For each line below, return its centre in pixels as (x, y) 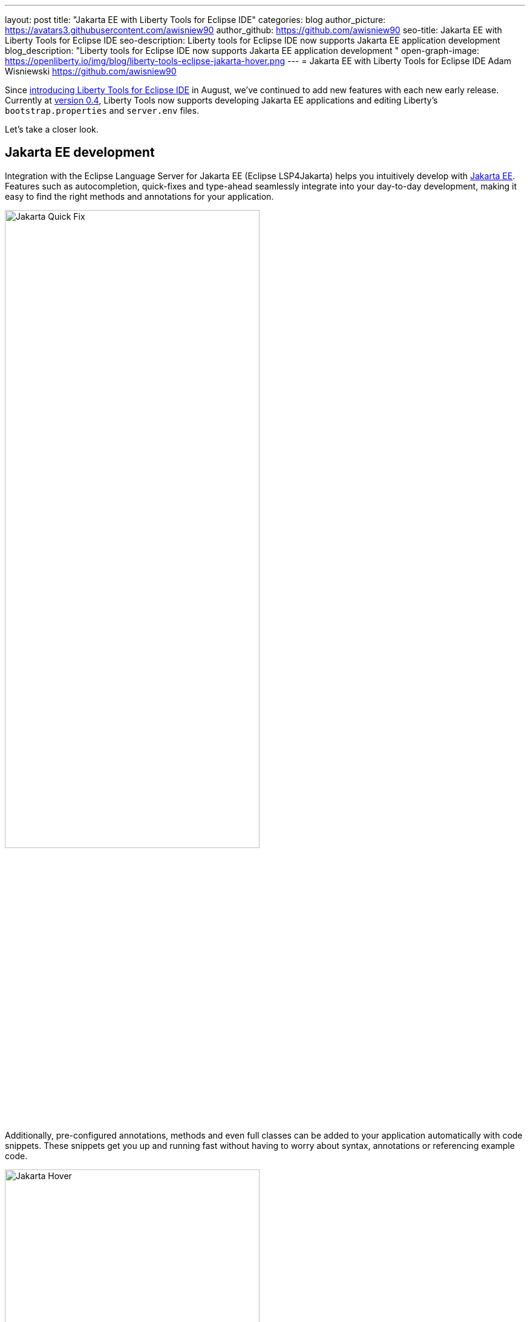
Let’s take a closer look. (52, 129)
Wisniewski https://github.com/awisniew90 (91, 71)
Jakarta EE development (80, 153)
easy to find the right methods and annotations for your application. (139, 196)
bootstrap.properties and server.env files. (102, 110)
